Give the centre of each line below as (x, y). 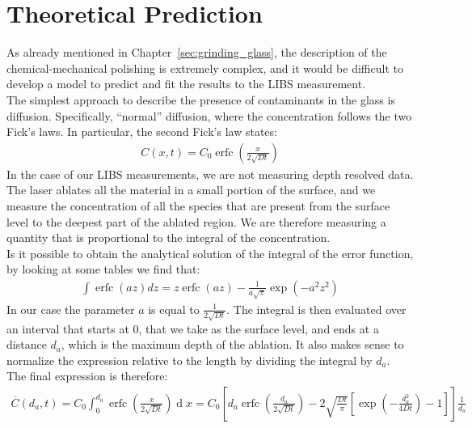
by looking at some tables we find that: (103, 269)
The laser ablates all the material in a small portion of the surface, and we (191, 190)
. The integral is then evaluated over (316, 309)
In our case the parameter (71, 309)
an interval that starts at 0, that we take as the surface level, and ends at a (193, 328)
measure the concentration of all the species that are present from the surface (198, 205)
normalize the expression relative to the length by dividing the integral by (190, 360)
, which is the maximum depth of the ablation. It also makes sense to (232, 344)
